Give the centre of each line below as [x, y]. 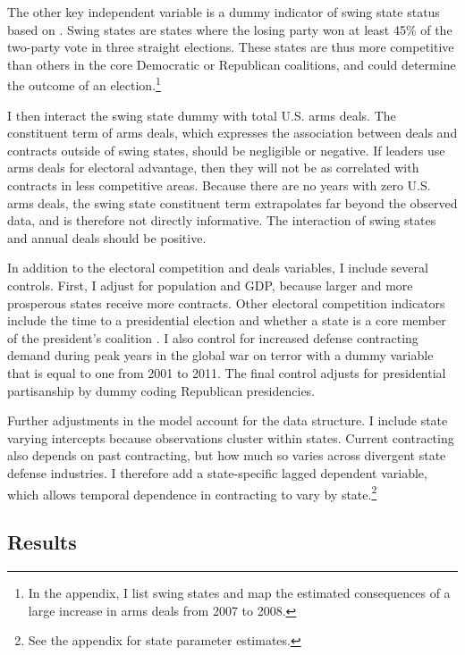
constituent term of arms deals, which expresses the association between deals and [232, 133]
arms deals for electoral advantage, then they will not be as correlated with [213, 168]
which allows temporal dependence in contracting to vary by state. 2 [192, 492]
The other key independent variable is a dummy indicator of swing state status [224, 12]
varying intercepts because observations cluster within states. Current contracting [231, 437]
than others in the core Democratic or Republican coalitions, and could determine [232, 64]
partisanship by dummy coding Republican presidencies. [161, 390]
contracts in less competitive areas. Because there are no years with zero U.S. [219, 185]
